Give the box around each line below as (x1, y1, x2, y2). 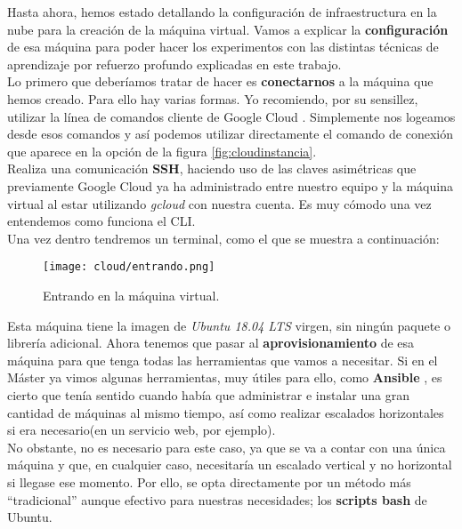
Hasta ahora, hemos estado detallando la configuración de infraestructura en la (7, 3, 437, 20)
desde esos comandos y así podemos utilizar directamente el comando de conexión (7, 124, 453, 143)
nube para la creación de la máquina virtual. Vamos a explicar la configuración (7, 20, 449, 38)
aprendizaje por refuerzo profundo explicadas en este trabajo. (7, 54, 342, 73)
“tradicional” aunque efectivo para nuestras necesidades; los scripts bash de (7, 490, 427, 509)
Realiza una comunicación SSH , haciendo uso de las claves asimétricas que (7, 159, 417, 178)
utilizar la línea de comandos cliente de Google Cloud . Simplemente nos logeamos (7, 107, 456, 125)
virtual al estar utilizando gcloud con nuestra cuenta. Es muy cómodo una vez (7, 194, 432, 212)
